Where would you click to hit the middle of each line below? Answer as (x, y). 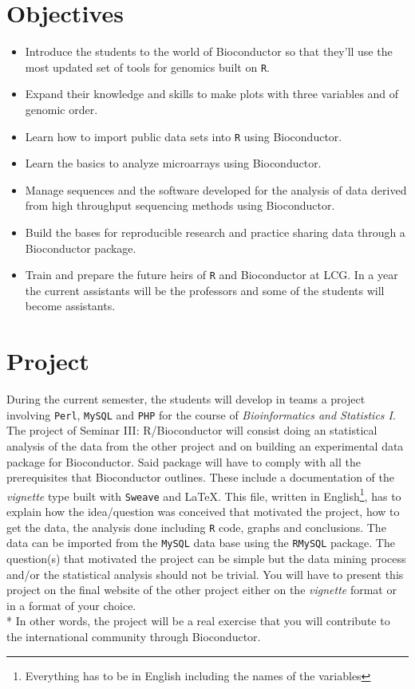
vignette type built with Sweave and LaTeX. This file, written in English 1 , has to (204, 494)
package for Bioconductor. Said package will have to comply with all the (184, 461)
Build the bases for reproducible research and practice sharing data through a (215, 232)
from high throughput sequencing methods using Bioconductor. (180, 205)
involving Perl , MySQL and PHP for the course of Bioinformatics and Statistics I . (201, 414)
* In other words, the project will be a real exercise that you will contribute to (198, 621)
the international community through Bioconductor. (134, 636)
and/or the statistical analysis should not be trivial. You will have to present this (205, 574)
